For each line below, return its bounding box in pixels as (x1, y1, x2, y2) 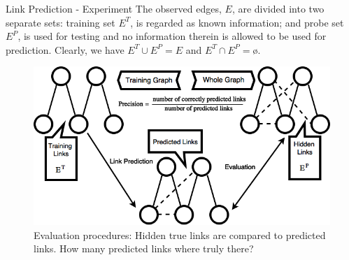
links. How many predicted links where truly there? (34, 241, 254, 256)
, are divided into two (232, 1, 325, 15)
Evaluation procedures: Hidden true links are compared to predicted (34, 227, 326, 242)
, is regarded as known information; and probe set (130, 15, 344, 29)
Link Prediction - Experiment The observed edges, (6, 1, 222, 15)
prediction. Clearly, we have (6, 42, 124, 57)
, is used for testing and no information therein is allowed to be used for (17, 29, 327, 43)
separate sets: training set (6, 15, 115, 29)
